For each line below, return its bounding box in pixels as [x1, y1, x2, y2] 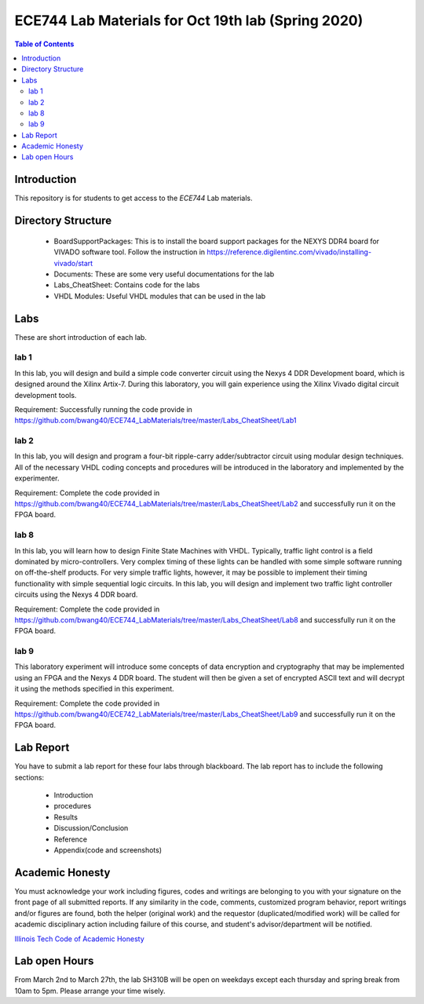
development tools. [14, 390, 77, 400]
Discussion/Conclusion [53, 823, 129, 833]
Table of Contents [14, 39, 75, 49]
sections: [14, 772, 45, 782]
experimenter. [14, 473, 60, 483]
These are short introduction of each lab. [14, 332, 147, 341]
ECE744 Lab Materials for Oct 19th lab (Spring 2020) [14, 12, 364, 29]
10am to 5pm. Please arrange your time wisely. [14, 986, 166, 995]
